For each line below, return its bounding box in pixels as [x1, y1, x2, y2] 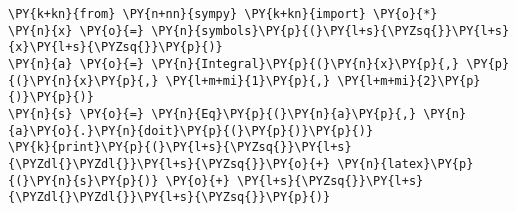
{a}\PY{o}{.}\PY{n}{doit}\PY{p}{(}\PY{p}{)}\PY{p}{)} [8, 123, 374, 138]
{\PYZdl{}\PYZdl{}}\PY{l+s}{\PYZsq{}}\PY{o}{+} [8, 156, 331, 171]
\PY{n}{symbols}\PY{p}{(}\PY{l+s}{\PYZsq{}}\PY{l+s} [151, 23, 510, 38]
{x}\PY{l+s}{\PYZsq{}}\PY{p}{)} [8, 40, 223, 55]
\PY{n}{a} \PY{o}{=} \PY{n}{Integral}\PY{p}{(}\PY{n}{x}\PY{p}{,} [8, 56, 460, 71]
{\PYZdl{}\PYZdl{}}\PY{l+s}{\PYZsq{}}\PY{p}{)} [8, 190, 331, 205]
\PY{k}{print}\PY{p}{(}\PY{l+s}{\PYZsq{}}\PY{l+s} [8, 140, 352, 155]
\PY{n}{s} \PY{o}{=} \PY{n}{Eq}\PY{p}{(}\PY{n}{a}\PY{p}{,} [8, 106, 417, 121]
